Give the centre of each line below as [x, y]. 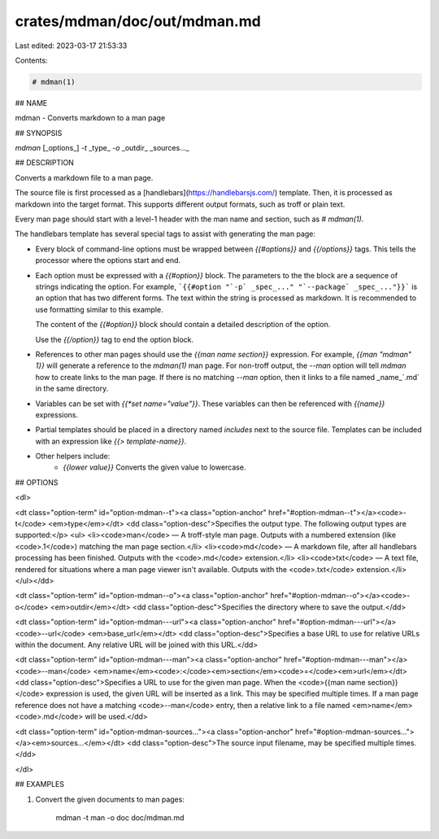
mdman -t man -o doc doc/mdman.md [120, 817]
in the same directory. [72, 389]
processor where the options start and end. [108, 260]
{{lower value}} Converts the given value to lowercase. [154, 467]
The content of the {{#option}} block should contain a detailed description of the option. [183, 325]
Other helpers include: [73, 457]
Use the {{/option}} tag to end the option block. [115, 339]
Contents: [31, 60]
